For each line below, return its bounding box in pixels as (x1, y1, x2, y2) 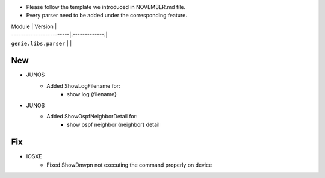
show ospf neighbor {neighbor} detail (67, 121, 160, 129)
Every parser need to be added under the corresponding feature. (26, 12, 188, 19)
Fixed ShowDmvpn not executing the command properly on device (46, 161, 212, 168)
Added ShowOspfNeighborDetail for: (46, 113, 138, 120)
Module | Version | (11, 23, 57, 30)
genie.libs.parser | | (11, 40, 72, 47)
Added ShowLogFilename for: (46, 82, 120, 90)
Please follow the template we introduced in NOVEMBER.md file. (26, 4, 186, 10)
